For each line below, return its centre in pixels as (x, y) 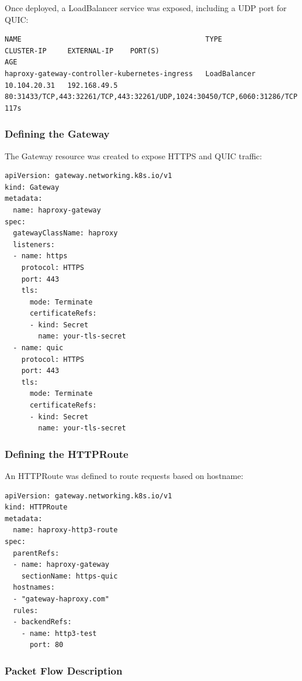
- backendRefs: (42, 622)
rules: (26, 610)
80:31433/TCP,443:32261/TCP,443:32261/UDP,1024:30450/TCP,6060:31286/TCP (151, 97)
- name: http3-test (59, 633)
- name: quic (38, 348)
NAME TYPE (114, 40)
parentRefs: (36, 553)
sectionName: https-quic (70, 576)
